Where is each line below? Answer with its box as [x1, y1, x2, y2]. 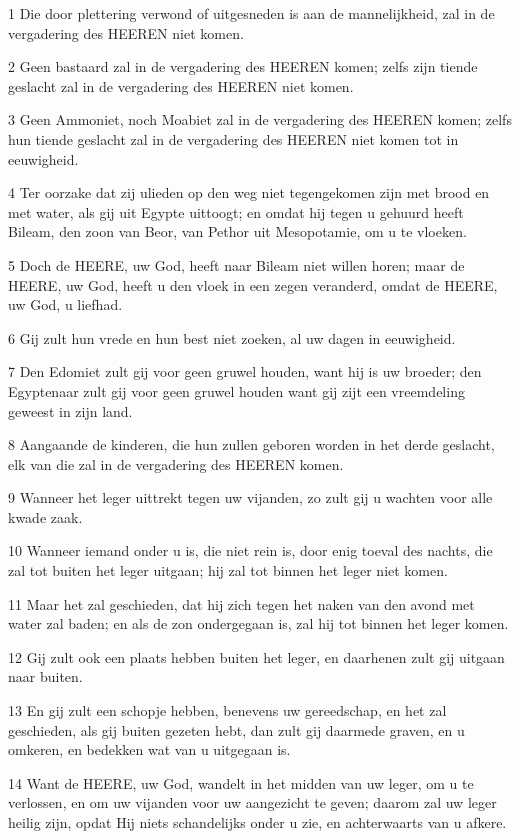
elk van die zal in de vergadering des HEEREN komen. [8, 453, 344, 474]
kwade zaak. [8, 506, 83, 527]
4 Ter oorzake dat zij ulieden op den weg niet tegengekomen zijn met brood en [8, 182, 490, 203]
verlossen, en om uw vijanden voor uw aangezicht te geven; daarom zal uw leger [8, 792, 497, 813]
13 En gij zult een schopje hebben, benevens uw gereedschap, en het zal [8, 700, 447, 721]
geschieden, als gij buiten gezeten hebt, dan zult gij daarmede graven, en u [8, 719, 465, 740]
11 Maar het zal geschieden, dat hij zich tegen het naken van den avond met [8, 593, 475, 614]
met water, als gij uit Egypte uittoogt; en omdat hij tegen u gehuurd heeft [8, 201, 464, 222]
